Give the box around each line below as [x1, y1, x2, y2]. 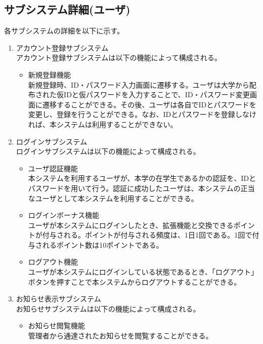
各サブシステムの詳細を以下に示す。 [4, 25, 124, 36]
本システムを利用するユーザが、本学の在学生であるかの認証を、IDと [28, 173, 256, 183]
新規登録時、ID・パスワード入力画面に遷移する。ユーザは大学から [28, 79, 250, 90]
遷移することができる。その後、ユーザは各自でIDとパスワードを [42, 99, 256, 109]
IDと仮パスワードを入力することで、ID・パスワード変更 [63, 89, 250, 100]
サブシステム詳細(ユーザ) [4, 2, 130, 17]
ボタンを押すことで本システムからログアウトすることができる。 [28, 276, 241, 287]
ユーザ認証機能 [28, 163, 78, 173]
